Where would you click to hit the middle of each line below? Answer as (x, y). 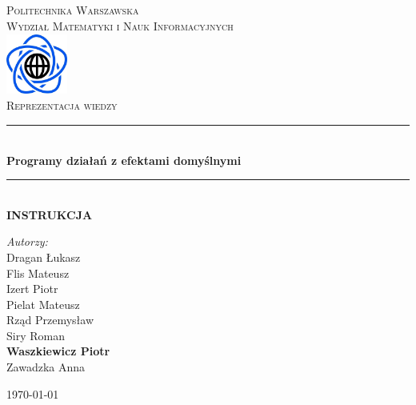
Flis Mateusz (38, 273)
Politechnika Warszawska (73, 10)
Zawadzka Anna (46, 367)
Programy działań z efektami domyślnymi (124, 160)
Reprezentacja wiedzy (62, 105)
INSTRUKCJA (50, 214)
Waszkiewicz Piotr (58, 351)
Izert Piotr (32, 289)
